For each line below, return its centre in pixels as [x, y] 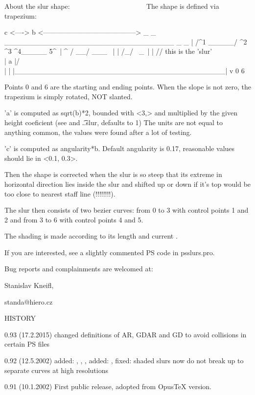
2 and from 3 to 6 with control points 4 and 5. [74, 219]
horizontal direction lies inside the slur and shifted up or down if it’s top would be [128, 184]
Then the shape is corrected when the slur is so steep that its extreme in [113, 174]
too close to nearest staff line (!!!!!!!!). [60, 193]
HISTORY [20, 318]
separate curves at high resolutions [56, 370]
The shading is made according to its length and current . [91, 236]
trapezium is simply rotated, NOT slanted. [69, 96]
